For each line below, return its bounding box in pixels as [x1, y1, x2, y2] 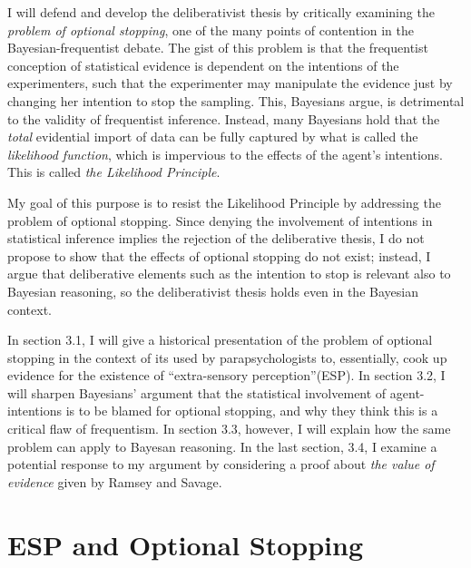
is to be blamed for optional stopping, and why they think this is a [65, 401, 438, 420]
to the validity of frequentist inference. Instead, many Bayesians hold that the [7, 109, 440, 128]
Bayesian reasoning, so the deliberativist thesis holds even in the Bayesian [7, 281, 418, 300]
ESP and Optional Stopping [7, 525, 364, 563]
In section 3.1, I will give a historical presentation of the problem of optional [7, 330, 433, 349]
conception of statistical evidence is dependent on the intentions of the [7, 55, 399, 74]
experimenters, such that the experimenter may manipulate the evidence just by [7, 73, 453, 93]
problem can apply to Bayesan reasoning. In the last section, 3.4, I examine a [7, 436, 437, 455]
